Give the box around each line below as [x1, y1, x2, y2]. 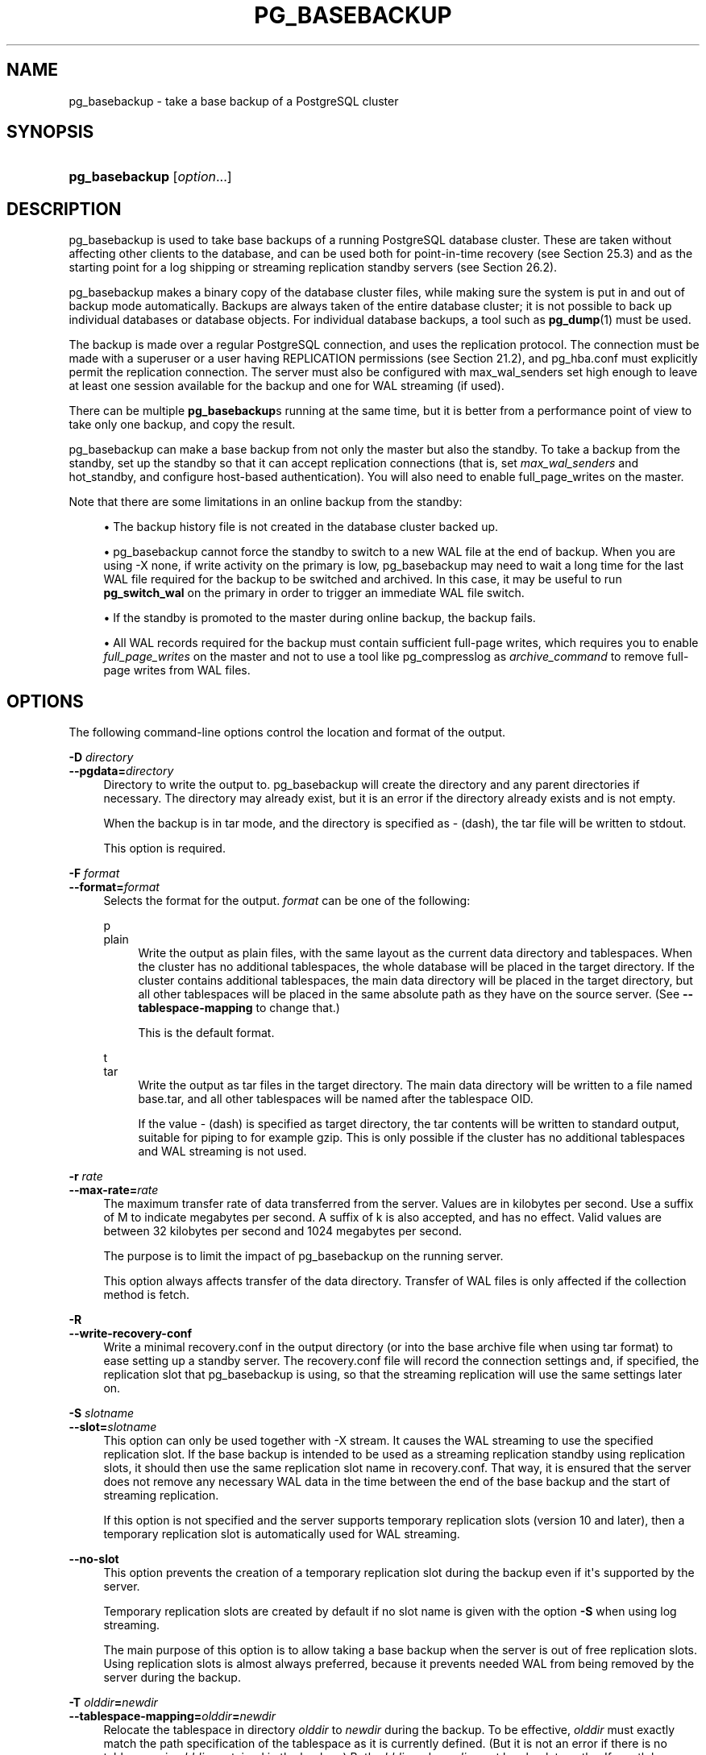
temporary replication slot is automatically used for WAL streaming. [103, 1527, 460, 1541]
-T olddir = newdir [69, 1695, 158, 1710]
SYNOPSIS [6, 122, 94, 143]
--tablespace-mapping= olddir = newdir [69, 1709, 276, 1724]
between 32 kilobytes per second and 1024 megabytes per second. [103, 1224, 463, 1238]
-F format [69, 866, 120, 881]
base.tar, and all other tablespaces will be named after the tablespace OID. [138, 1092, 534, 1106]
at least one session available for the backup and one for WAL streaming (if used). [69, 379, 505, 393]
